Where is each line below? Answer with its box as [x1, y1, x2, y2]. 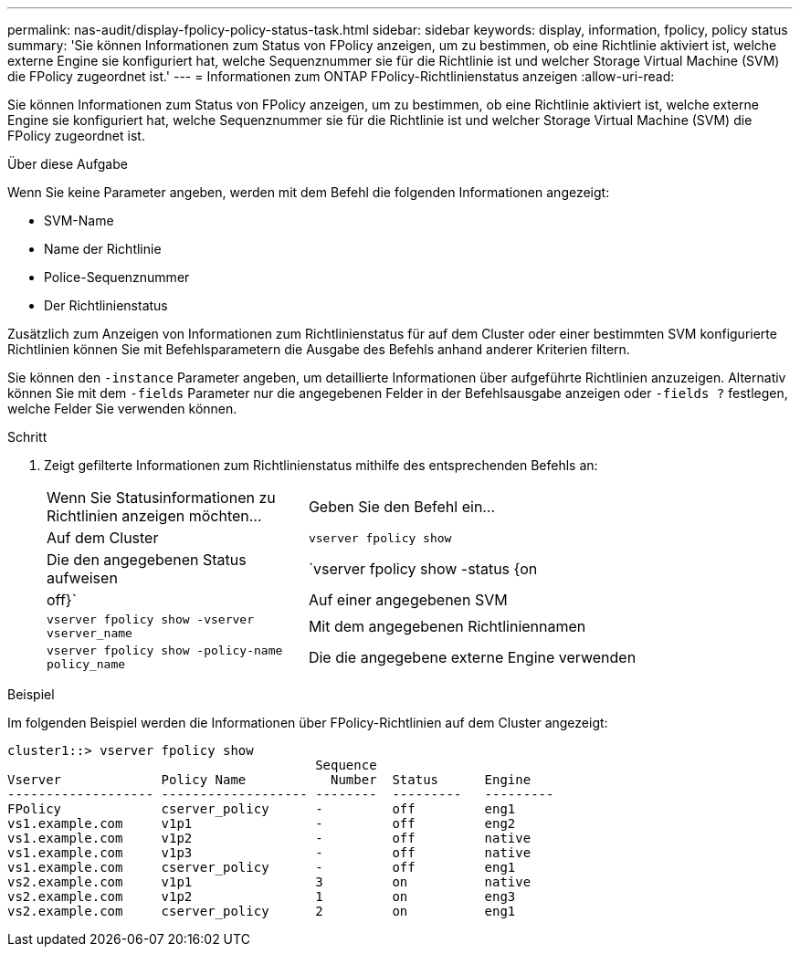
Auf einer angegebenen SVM [308, 591, 508, 609]
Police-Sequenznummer [44, 269, 190, 285]
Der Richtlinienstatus [44, 298, 168, 313]
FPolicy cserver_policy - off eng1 [7, 802, 516, 816]
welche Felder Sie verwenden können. [7, 401, 237, 416]
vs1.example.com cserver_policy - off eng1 [7, 860, 516, 875]
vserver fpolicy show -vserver [47, 613, 254, 626]
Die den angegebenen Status [47, 550, 247, 569]
